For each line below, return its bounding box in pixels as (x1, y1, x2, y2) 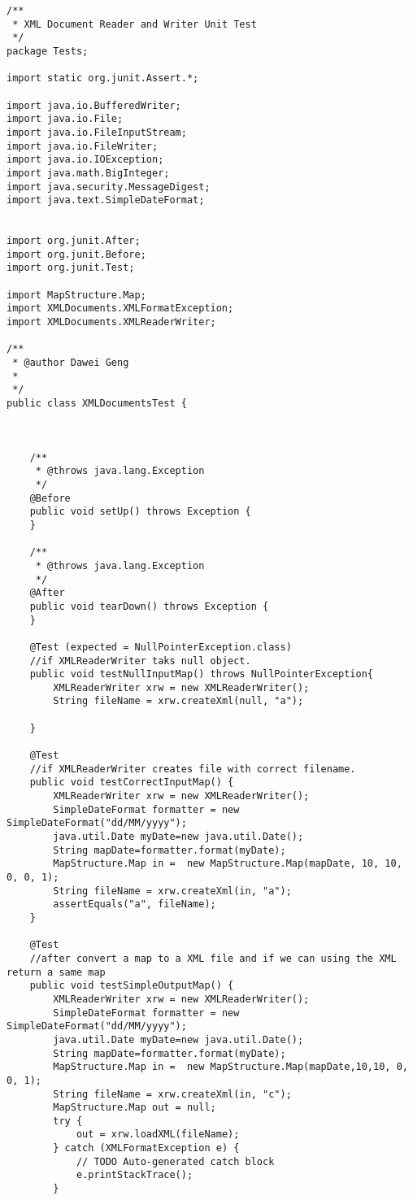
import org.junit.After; (7, 235, 141, 247)
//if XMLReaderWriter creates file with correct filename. (29, 763, 356, 775)
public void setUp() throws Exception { (29, 506, 251, 518)
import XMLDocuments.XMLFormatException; (7, 302, 234, 315)
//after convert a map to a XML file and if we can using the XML (29, 952, 397, 964)
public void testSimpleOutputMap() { (29, 980, 234, 992)
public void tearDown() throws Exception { (29, 600, 269, 612)
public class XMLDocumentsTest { (7, 398, 187, 410)
